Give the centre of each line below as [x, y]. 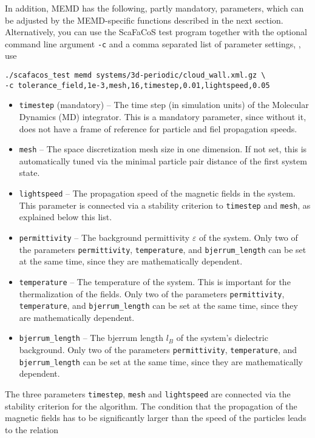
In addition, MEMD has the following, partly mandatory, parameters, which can [154, 8]
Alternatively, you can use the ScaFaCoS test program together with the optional [156, 32]
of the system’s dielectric [222, 338]
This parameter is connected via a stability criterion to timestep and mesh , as [165, 205]
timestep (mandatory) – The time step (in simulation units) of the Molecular [164, 105]
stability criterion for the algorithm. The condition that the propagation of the [151, 406]
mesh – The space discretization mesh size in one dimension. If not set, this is [163, 149]
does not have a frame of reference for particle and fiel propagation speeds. [158, 128]
